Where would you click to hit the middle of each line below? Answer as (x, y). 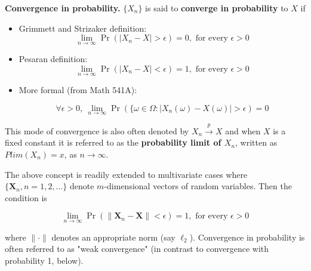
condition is (26, 197)
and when (243, 130)
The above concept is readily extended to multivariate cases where (126, 174)
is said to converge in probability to (217, 8)
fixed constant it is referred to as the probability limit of (113, 142)
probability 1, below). (44, 260)
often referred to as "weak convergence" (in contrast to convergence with (137, 249)
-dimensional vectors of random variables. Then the (198, 186)
